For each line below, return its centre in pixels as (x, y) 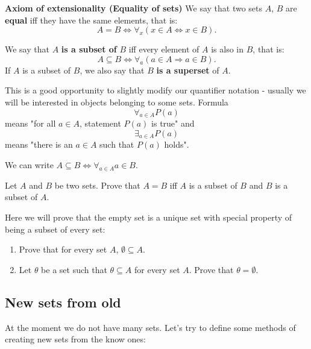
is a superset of (188, 70)
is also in (228, 49)
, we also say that (112, 70)
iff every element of (164, 49)
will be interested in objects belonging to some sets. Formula (117, 102)
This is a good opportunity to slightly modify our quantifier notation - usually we (155, 90)
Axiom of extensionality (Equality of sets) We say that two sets (134, 8)
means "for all (30, 123)
